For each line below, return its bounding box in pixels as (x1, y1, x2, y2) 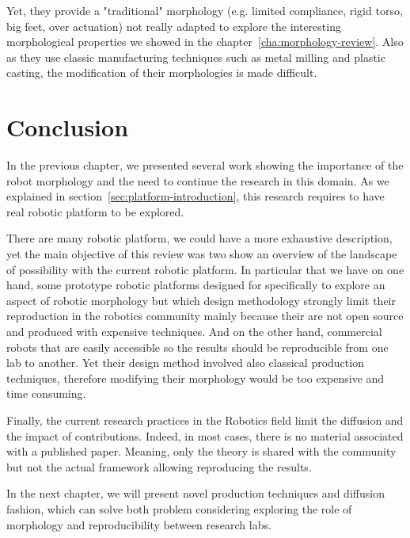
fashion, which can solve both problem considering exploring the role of (6, 500, 352, 517)
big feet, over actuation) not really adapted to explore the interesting (6, 17, 341, 34)
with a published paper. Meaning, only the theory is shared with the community (6, 443, 397, 460)
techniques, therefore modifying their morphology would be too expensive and (6, 369, 385, 386)
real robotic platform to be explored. (6, 203, 184, 219)
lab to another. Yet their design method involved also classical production (6, 354, 364, 371)
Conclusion (6, 111, 129, 143)
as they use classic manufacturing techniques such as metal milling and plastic (6, 48, 385, 65)
